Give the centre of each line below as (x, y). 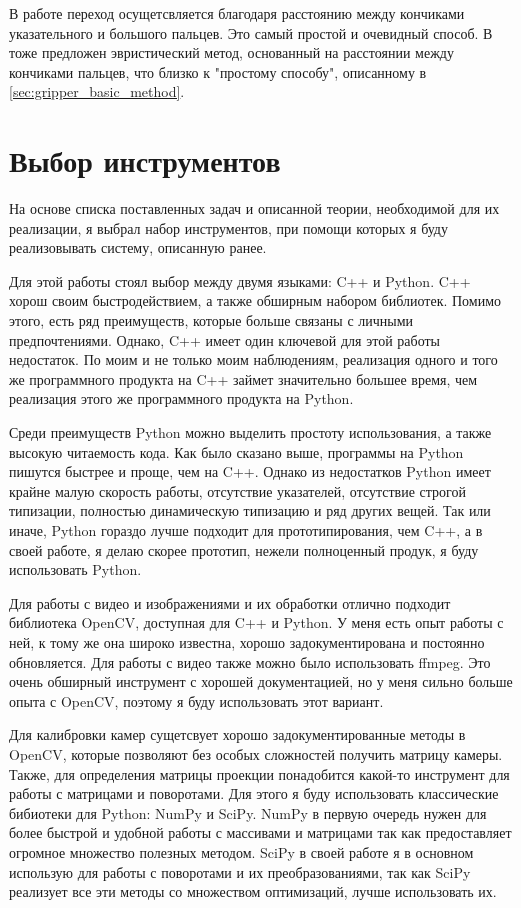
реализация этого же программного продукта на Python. (181, 398)
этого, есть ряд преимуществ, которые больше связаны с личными (211, 320)
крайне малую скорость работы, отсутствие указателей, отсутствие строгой (237, 490)
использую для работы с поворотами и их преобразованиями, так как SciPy (240, 871)
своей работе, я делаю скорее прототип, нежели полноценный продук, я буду (244, 549)
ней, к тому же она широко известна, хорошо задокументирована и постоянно (247, 641)
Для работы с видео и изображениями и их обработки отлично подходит (230, 602)
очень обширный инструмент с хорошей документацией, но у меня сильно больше (261, 681)
